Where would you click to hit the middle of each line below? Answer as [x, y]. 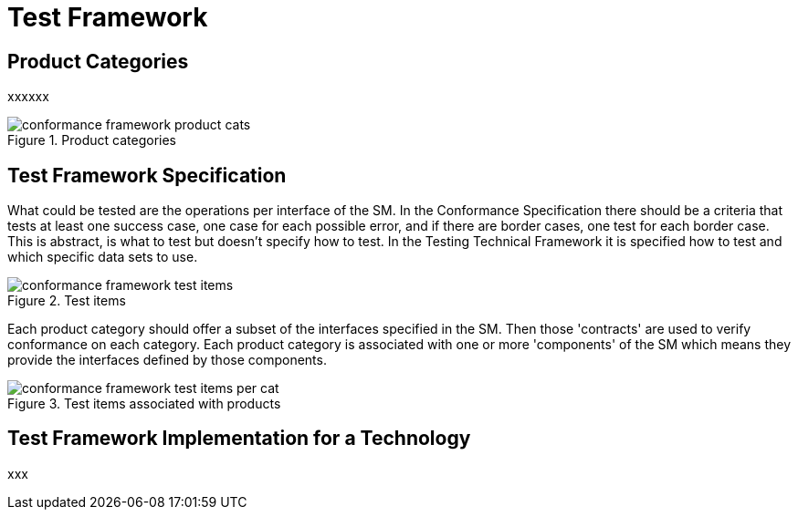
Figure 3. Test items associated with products [144, 404]
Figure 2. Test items [67, 301]
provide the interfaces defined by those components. [167, 360]
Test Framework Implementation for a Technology [239, 439]
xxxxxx [28, 97]
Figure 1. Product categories [92, 140]
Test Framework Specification [147, 175]
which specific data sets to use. [103, 257]
